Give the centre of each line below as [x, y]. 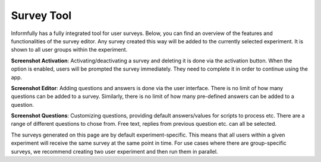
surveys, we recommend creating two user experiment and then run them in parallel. [114, 151]
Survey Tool [41, 15]
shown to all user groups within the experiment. [69, 50]
